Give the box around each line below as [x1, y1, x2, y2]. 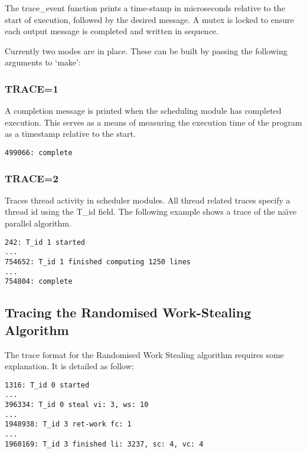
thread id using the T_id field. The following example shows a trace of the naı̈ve [5, 205, 297, 218]
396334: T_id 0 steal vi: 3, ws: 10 [5, 401, 149, 409]
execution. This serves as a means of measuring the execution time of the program [5, 116, 302, 128]
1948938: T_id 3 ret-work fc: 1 [5, 420, 132, 429]
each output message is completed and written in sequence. [5, 25, 218, 37]
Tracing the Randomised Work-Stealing [5, 303, 252, 321]
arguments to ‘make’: [5, 56, 81, 68]
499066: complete [5, 148, 73, 157]
